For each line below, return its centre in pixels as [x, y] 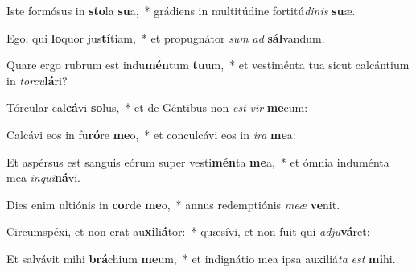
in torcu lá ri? [37, 80]
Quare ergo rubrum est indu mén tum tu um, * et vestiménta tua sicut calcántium [208, 65]
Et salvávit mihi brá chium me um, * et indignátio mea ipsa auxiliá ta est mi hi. [201, 258]
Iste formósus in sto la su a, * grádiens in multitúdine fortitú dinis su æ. [181, 10]
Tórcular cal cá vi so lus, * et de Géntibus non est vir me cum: [157, 107]
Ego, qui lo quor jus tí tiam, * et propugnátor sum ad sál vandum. [166, 37]
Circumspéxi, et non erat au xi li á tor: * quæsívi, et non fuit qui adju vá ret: [188, 231]
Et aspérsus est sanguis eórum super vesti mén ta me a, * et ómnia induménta [198, 161]
